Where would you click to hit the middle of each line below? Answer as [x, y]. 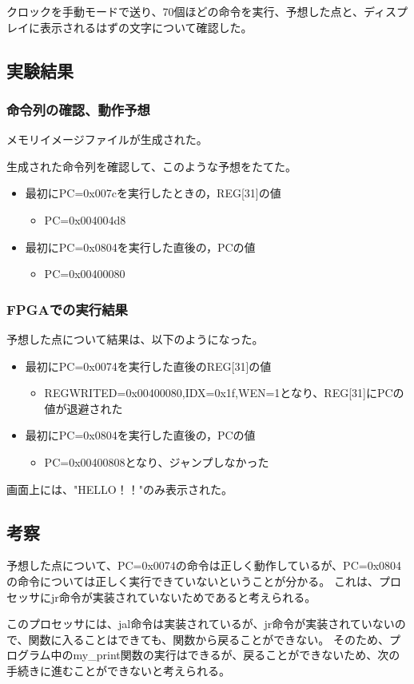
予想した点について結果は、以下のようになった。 [135, 338]
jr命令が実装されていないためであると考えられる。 [183, 597]
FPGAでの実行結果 [67, 309]
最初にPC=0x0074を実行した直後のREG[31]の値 [148, 366]
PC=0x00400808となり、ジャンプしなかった [157, 461]
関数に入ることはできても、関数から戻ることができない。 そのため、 [209, 639]
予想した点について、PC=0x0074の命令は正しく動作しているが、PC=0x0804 [204, 565]
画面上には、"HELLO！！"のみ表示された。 [119, 489]
